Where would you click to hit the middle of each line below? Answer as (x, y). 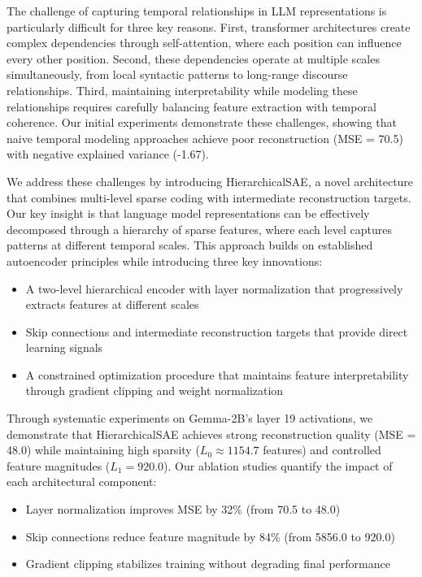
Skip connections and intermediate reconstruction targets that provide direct (217, 331)
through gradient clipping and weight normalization (154, 390)
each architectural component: (82, 482)
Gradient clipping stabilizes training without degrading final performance (208, 564)
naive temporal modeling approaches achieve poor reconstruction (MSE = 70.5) (205, 138)
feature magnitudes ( (59, 465)
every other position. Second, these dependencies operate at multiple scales (193, 58)
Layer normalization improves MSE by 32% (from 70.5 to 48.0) (183, 509)
